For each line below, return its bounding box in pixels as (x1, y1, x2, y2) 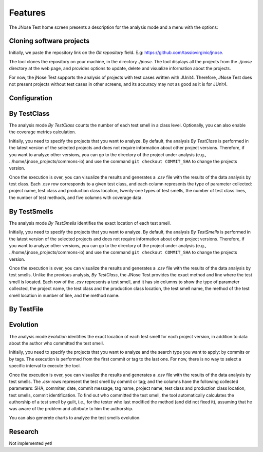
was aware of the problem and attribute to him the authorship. (9, 406, 133, 412)
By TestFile (9, 305, 44, 313)
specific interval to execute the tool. (9, 363, 81, 369)
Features (9, 7, 46, 18)
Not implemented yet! (9, 440, 53, 446)
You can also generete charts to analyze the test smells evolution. (9, 415, 141, 420)
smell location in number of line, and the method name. (9, 292, 120, 298)
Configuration (9, 94, 53, 102)
